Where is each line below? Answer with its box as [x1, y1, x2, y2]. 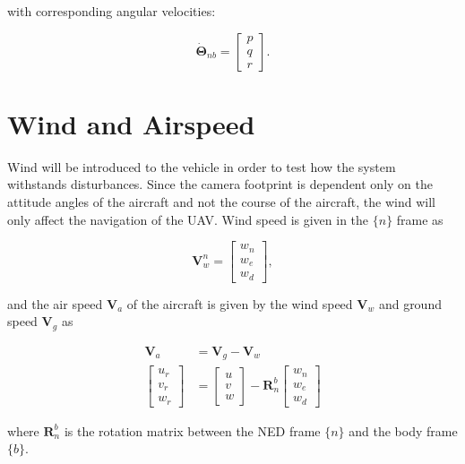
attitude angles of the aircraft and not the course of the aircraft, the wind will [7, 192, 435, 211]
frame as [396, 210, 443, 228]
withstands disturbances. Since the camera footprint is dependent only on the [7, 175, 433, 193]
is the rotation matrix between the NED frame [64, 421, 321, 440]
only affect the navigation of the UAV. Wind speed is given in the [7, 210, 369, 228]
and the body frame [349, 421, 458, 440]
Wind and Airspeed [7, 105, 255, 142]
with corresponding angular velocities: [7, 2, 216, 20]
